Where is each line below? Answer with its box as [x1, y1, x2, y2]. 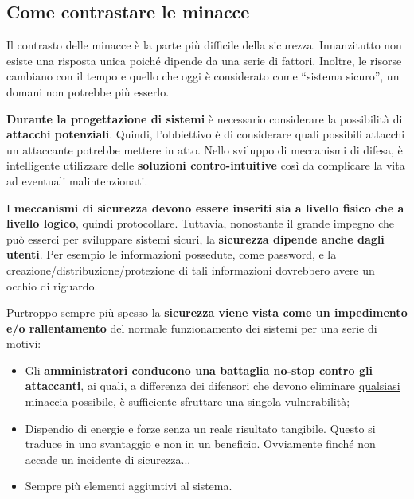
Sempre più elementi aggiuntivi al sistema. [25, 478, 232, 494]
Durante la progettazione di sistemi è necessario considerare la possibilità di [6, 110, 403, 127]
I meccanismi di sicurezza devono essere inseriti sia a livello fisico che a [6, 199, 404, 216]
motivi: [6, 335, 41, 352]
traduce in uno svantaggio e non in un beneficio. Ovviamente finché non [25, 435, 376, 452]
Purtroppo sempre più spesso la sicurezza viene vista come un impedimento [6, 304, 408, 321]
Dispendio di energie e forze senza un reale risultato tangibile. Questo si [25, 419, 376, 436]
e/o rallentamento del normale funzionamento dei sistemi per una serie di [6, 319, 377, 336]
